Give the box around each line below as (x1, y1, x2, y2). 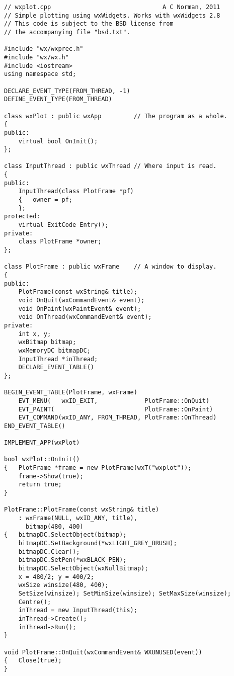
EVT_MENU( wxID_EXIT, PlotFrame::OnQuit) (18, 397, 210, 404)
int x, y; (18, 330, 51, 337)
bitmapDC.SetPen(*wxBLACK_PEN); (18, 556, 127, 564)
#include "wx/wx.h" (4, 53, 69, 61)
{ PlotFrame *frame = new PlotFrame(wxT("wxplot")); (4, 464, 192, 472)
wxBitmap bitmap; (18, 339, 76, 346)
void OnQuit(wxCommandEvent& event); (18, 296, 145, 304)
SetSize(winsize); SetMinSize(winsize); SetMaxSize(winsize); (18, 589, 231, 597)
